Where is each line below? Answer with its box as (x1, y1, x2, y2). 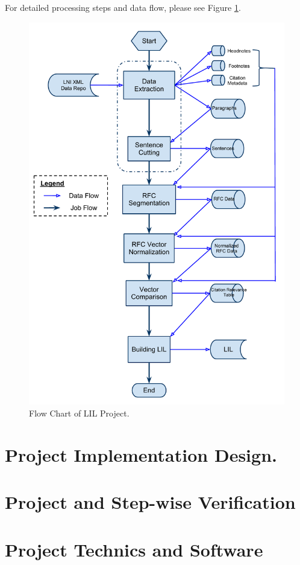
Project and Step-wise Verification (5, 490, 296, 514)
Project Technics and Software (5, 537, 263, 561)
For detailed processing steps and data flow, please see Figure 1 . (5, 1, 241, 13)
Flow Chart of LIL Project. (29, 407, 130, 420)
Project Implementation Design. (5, 442, 277, 467)
